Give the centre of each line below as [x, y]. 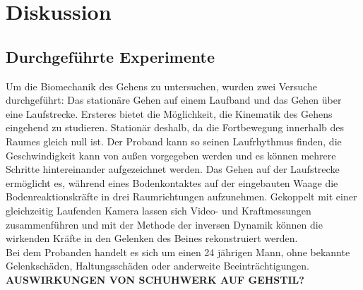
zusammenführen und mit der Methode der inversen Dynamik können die [164, 224]
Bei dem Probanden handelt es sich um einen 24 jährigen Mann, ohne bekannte [178, 252]
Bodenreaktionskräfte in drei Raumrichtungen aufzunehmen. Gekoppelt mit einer [181, 197]
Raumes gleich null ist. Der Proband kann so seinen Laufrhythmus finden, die [174, 141]
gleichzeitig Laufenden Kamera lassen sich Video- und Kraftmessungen [159, 210]
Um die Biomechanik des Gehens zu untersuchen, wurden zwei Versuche [161, 86]
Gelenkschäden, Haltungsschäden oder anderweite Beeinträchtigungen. [157, 266]
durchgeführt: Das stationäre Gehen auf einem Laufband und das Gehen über [174, 100]
